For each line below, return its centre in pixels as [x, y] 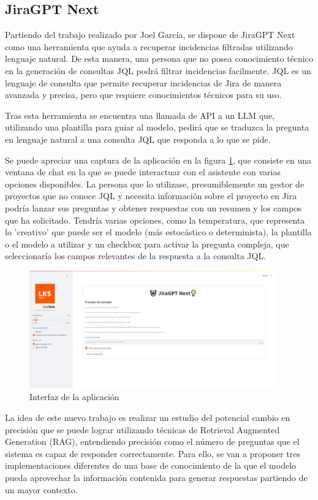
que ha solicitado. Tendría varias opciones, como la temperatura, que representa [155, 220]
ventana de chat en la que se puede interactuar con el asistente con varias [143, 172]
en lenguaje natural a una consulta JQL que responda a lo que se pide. [138, 139]
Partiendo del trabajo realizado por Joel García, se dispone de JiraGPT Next [150, 35]
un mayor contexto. [41, 489]
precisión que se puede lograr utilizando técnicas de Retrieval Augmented [142, 429]
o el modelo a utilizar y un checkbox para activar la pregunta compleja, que [147, 244]
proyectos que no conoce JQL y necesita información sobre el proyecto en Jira [151, 196]
